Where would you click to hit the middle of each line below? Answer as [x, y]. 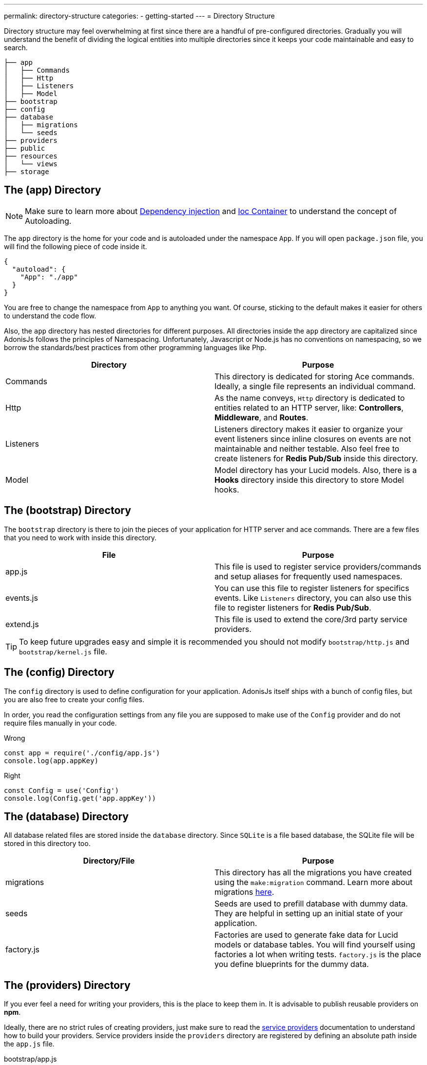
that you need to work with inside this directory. [80, 537]
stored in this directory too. [47, 844]
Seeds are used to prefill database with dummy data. [311, 904]
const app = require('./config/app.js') [82, 753]
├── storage [27, 172]
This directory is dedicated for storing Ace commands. [315, 376]
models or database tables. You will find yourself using [315, 945]
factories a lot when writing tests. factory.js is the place [318, 955]
